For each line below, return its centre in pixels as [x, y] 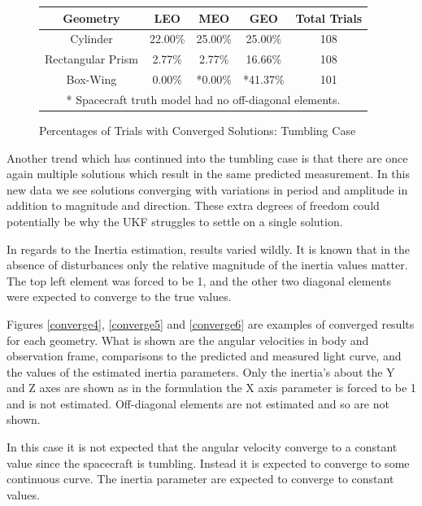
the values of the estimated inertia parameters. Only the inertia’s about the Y [201, 371]
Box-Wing [91, 79]
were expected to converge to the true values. [119, 297]
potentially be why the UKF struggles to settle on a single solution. [175, 221]
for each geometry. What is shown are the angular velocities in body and [188, 340]
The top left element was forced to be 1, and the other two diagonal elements [199, 280]
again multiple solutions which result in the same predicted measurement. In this [209, 174]
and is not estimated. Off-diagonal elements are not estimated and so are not [198, 403]
